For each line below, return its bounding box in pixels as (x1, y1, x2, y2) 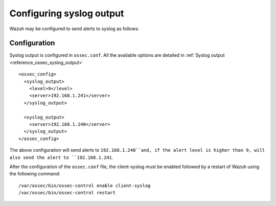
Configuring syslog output (9, 8, 124, 19)
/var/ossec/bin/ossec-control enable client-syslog (18, 182, 151, 189)
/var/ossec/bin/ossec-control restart (18, 190, 116, 196)
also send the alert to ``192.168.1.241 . (9, 154, 113, 161)
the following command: (9, 171, 61, 177)
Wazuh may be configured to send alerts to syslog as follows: (9, 26, 140, 32)
